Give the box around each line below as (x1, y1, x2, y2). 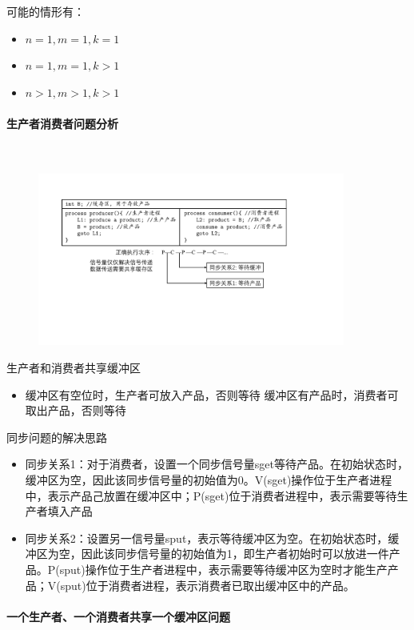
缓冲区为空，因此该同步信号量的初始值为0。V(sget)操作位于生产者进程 (25, 471, 392, 488)
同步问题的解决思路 (6, 428, 107, 445)
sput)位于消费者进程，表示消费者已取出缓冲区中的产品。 (60, 576, 355, 593)
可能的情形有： (6, 3, 85, 19)
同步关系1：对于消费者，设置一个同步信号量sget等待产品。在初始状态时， (25, 455, 408, 472)
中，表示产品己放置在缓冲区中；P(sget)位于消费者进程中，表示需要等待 (25, 487, 397, 504)
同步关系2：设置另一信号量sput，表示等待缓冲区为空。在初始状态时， (25, 529, 388, 546)
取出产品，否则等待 (25, 402, 126, 419)
